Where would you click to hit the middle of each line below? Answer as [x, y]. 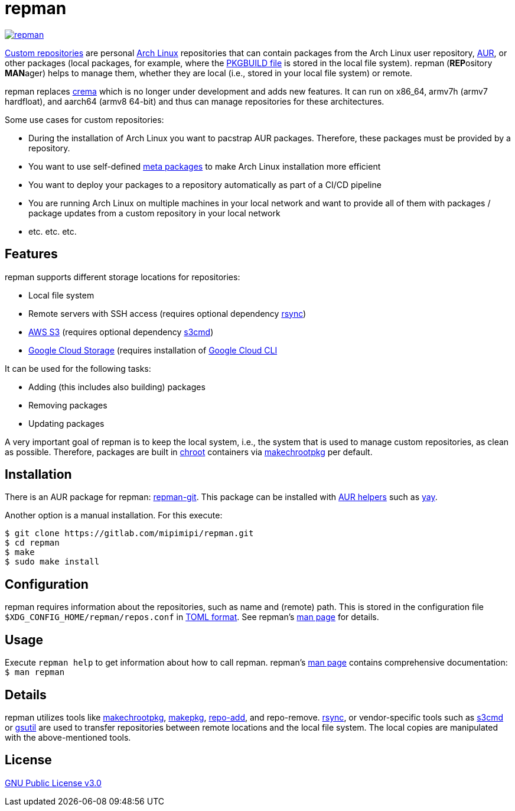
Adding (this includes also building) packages [117, 387]
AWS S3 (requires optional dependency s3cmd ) [121, 332]
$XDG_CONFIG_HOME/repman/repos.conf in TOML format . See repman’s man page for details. [192, 617]
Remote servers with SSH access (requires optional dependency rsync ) [167, 313]
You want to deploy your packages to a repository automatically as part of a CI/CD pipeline [205, 184]
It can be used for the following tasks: [78, 368]
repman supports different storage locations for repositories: [123, 277]
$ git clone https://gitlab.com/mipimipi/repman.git [129, 533]
